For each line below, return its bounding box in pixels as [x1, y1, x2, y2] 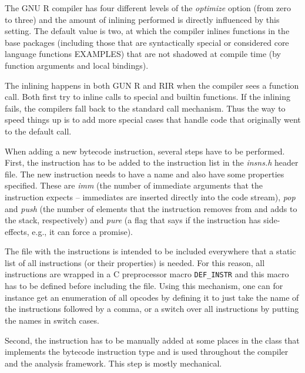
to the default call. [5, 125, 72, 137]
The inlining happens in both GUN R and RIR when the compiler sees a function [5, 79, 299, 91]
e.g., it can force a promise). [32, 225, 133, 237]
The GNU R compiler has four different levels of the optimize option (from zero [5, 2, 291, 14]
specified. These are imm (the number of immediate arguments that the [5, 179, 263, 191]
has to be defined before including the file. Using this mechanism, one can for [5, 280, 283, 292]
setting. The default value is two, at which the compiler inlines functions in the [5, 25, 290, 37]
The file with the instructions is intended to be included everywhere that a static [5, 245, 296, 257]
